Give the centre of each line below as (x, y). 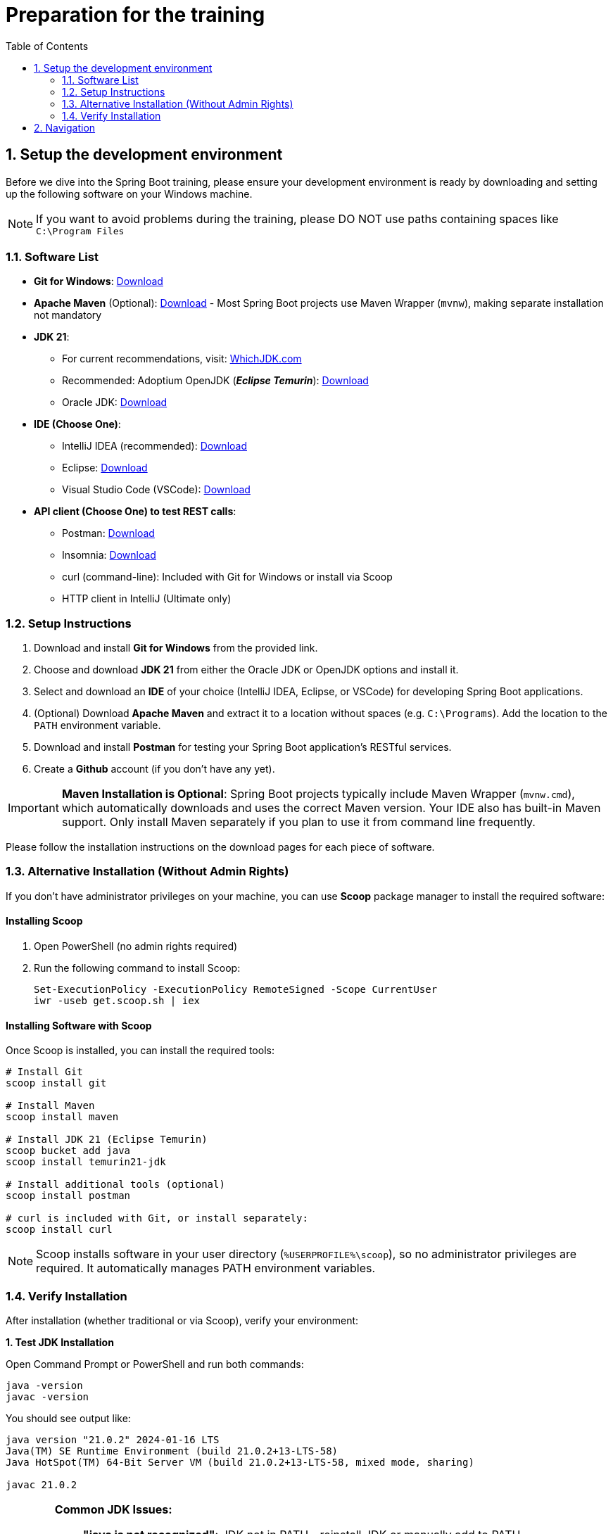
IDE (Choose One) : (77, 424)
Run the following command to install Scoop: (137, 968)
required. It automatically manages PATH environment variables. (206, 1268)
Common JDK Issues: (113, 1510)
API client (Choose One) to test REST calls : (135, 512)
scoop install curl (59, 1230)
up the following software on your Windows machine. (129, 194)
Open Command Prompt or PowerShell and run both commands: (155, 1364)
